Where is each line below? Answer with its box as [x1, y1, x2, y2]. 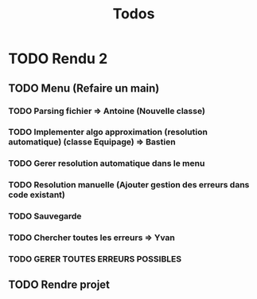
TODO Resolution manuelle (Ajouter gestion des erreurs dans [8, 179, 250, 191]
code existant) [8, 189, 66, 200]
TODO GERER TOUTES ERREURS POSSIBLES [8, 254, 181, 265]
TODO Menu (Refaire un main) [8, 81, 160, 95]
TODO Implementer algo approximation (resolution [8, 127, 208, 138]
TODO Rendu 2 [8, 49, 108, 68]
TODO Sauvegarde [8, 210, 82, 222]
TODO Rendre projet [8, 278, 110, 292]
